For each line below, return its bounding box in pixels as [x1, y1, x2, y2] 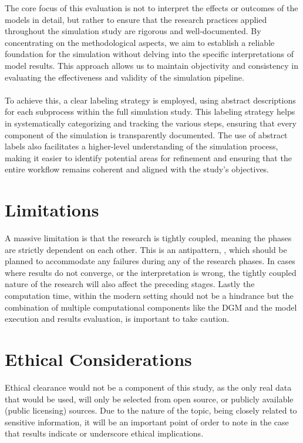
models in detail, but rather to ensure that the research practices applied [5, 13, 267, 25]
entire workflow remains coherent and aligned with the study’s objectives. [5, 163, 270, 175]
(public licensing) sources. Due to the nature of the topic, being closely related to [5, 404, 297, 417]
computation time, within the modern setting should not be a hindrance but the [5, 289, 294, 301]
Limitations [5, 198, 99, 222]
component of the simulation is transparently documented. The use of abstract [5, 128, 288, 141]
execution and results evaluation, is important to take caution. [5, 312, 230, 325]
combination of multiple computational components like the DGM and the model [5, 301, 297, 313]
